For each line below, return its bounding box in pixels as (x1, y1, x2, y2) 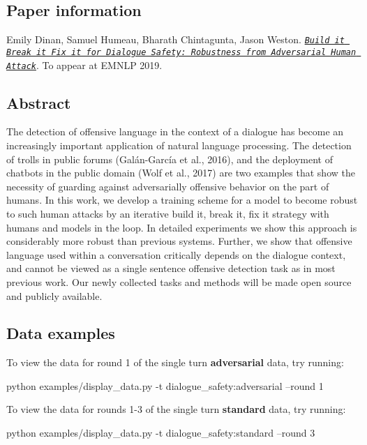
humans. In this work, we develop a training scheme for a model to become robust (6, 193, 358, 207)
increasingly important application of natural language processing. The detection (6, 137, 352, 152)
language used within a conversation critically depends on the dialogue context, (6, 247, 346, 262)
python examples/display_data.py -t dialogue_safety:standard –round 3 (6, 425, 315, 440)
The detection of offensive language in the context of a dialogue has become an (6, 124, 344, 139)
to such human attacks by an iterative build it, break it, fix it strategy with (6, 206, 329, 220)
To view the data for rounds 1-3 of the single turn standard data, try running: (6, 402, 346, 416)
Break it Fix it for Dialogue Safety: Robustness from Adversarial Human (6, 47, 357, 57)
